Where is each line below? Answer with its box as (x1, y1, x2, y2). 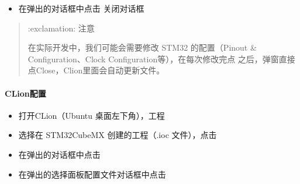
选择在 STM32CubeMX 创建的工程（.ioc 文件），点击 (18, 129, 217, 141)
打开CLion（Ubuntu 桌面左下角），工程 (18, 109, 165, 121)
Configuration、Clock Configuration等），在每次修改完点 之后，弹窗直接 (27, 52, 295, 65)
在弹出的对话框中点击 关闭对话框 (18, 2, 144, 14)
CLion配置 (5, 87, 46, 99)
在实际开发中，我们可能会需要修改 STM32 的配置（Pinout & (27, 41, 257, 54)
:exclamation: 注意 (27, 22, 95, 34)
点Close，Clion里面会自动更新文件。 (27, 64, 165, 76)
